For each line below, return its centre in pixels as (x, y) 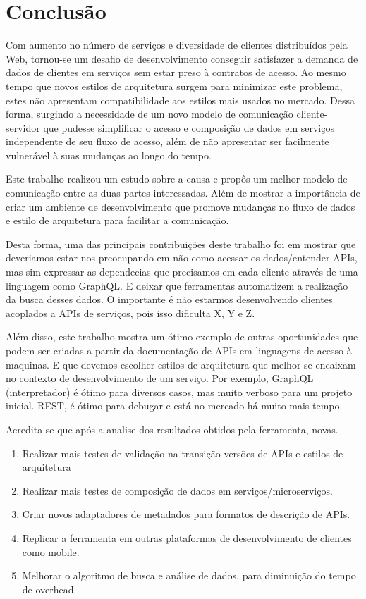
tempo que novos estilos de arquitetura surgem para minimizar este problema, (174, 86)
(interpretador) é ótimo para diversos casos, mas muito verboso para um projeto (179, 391)
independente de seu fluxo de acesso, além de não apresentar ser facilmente (167, 141)
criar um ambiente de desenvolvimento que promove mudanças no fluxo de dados (181, 206)
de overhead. (49, 589)
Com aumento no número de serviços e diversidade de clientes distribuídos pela (177, 45)
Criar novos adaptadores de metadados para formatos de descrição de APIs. (186, 514)
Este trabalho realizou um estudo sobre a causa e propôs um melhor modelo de (177, 179)
